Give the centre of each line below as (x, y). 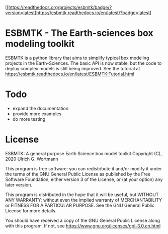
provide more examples (37, 114)
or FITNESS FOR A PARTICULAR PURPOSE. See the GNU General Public (80, 205)
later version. (19, 184)
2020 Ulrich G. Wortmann (32, 159)
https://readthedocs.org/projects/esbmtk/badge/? (60, 7)
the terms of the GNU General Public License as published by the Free (78, 174)
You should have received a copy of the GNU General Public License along (82, 220)
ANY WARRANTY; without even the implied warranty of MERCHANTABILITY (84, 200)
